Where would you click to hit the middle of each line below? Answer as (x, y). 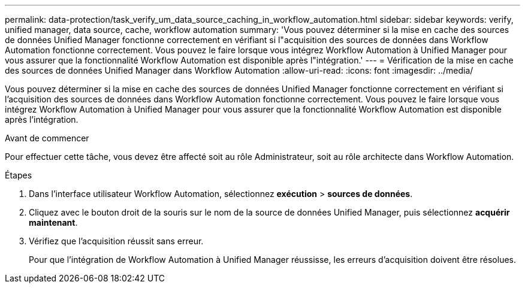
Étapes (19, 175)
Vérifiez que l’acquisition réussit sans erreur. (116, 241)
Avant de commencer (47, 138)
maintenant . (53, 222)
